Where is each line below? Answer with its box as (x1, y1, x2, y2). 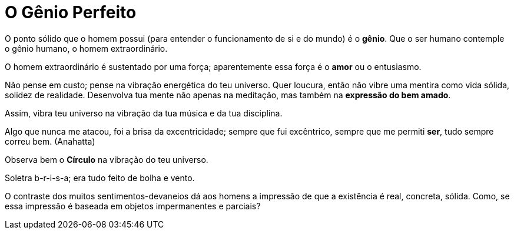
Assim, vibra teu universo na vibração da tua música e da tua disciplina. (5, 108, 283, 118)
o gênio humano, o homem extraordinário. (5, 43, 168, 54)
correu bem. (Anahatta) (5, 136, 95, 146)
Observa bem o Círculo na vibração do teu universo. (5, 154, 208, 165)
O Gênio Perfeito (5, 2, 137, 22)
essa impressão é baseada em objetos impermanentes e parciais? (5, 200, 261, 211)
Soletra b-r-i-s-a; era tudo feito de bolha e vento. (5, 172, 195, 183)
